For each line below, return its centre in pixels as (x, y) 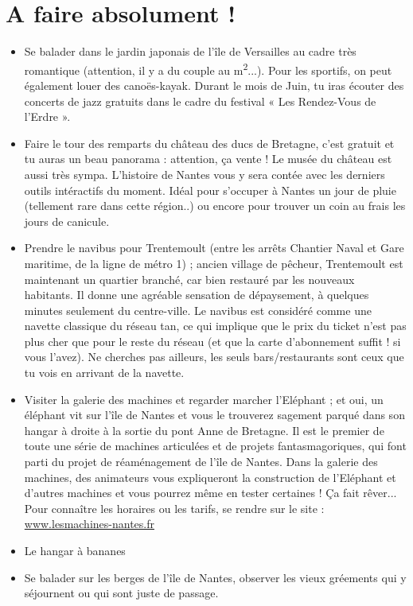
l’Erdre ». (47, 117)
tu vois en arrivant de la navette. (104, 373)
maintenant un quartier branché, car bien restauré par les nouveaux (189, 279)
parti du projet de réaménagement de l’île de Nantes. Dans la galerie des (201, 462)
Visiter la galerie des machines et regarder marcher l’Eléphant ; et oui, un (204, 399)
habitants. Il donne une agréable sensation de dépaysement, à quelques (197, 295)
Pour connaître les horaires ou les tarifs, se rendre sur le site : (174, 508)
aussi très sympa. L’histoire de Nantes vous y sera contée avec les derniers (205, 174)
